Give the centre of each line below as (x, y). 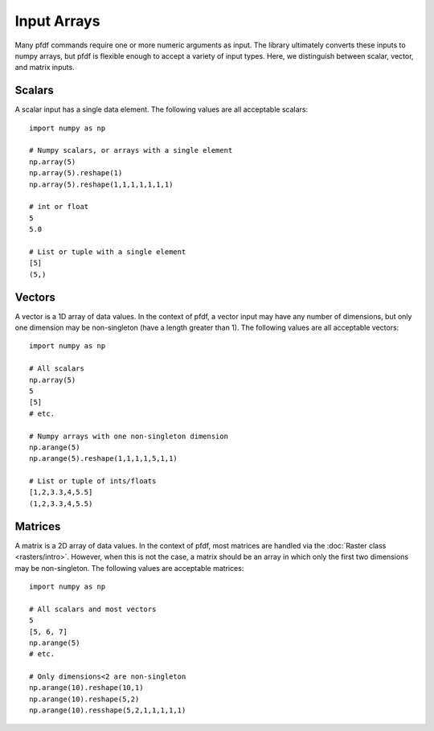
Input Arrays (57, 21)
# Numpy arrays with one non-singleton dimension (129, 436)
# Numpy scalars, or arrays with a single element (131, 150)
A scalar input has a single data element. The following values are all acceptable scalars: (162, 109)
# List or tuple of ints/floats (93, 481)
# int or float (59, 207)
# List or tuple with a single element (108, 252)
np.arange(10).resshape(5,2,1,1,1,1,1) (108, 710)
